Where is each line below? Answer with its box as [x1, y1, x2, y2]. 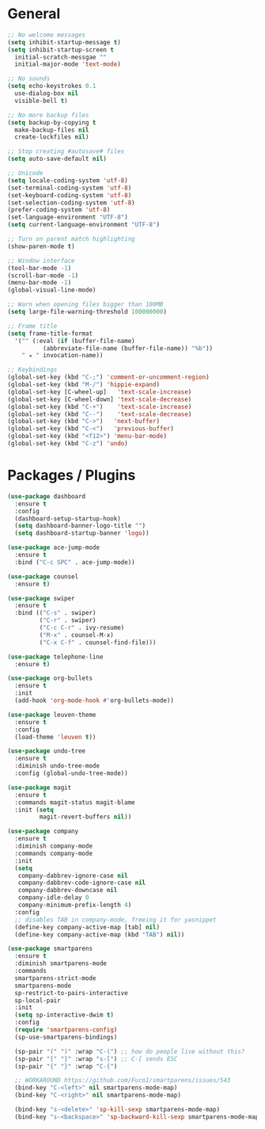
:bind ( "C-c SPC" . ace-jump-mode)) [14, 558, 135, 566]
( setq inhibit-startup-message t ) [7, 38, 122, 46]
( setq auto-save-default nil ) [7, 155, 108, 163]
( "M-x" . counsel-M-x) [39, 631, 114, 639]
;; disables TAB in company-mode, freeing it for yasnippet [14, 916, 217, 924]
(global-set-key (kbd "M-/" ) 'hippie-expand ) [7, 381, 160, 389]
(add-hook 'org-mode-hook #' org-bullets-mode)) [14, 696, 175, 704]
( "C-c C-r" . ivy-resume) [39, 624, 125, 631]
